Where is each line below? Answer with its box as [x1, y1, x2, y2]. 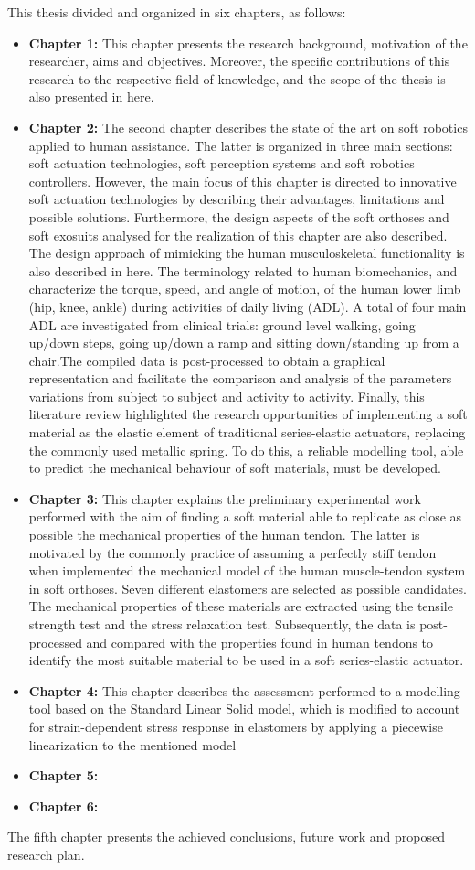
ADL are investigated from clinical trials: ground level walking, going [28, 315, 416, 334]
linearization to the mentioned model [28, 735, 237, 754]
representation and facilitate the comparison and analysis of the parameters [28, 369, 452, 388]
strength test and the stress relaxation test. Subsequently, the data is [28, 615, 416, 633]
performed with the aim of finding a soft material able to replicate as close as [28, 507, 462, 526]
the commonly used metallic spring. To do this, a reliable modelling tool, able [28, 440, 464, 459]
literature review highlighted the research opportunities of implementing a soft [28, 404, 468, 424]
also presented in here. [28, 87, 154, 106]
